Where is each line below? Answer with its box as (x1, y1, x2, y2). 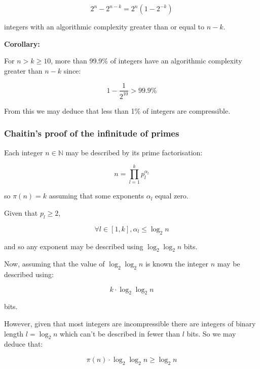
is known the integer (145, 258, 209, 269)
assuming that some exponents (49, 190, 144, 201)
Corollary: (4, 38, 40, 49)
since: (63, 65, 81, 76)
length (4, 328, 24, 339)
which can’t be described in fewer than (60, 328, 180, 339)
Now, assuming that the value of (4, 258, 105, 269)
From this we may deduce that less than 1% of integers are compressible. (4, 105, 231, 116)
